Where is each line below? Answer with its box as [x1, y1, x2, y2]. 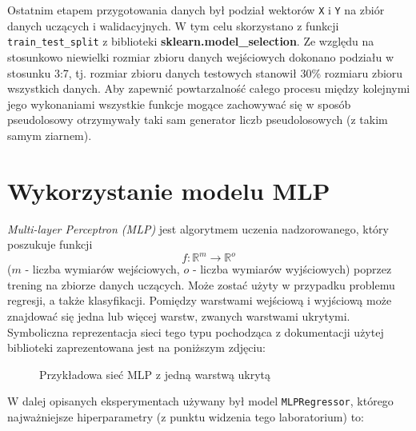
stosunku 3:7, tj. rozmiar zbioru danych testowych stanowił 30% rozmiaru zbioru [7, 64, 403, 81]
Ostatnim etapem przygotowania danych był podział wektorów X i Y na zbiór [7, 2, 385, 18]
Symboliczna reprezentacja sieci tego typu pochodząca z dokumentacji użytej [7, 323, 384, 340]
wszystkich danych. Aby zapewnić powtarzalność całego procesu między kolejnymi [7, 80, 410, 97]
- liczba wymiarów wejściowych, [25, 261, 180, 277]
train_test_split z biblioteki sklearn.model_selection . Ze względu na [7, 33, 374, 50]
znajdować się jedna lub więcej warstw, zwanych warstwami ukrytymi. [7, 308, 350, 325]
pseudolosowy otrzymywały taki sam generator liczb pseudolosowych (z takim [7, 111, 388, 128]
